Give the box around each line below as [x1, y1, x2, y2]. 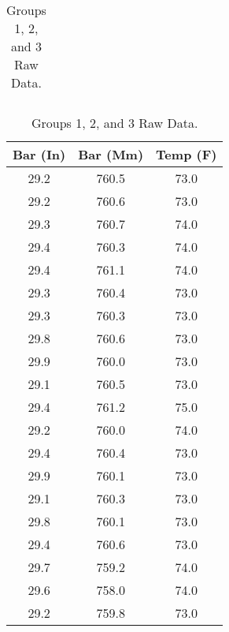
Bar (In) [13, 145, 66, 163]
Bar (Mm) [78, 145, 144, 163]
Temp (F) [156, 145, 217, 163]
